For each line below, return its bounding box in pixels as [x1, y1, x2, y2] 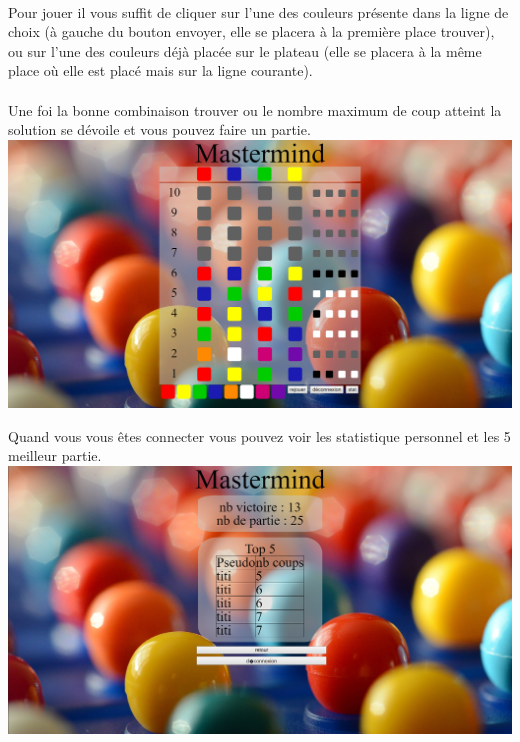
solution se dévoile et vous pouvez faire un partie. [8, 119, 311, 140]
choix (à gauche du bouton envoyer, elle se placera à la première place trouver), [8, 21, 495, 42]
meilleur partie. [8, 445, 102, 466]
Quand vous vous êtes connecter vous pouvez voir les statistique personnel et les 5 [8, 425, 511, 446]
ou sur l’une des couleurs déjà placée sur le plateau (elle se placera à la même [8, 40, 482, 61]
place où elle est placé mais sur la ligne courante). [8, 60, 313, 81]
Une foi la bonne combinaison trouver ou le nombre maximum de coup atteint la [8, 99, 502, 120]
